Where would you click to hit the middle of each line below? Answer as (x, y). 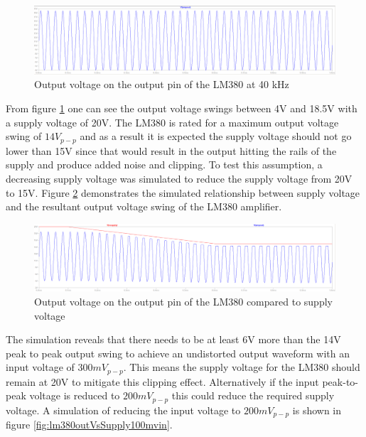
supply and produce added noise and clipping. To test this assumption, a (164, 164)
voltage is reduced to (75, 395)
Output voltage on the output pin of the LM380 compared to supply (183, 301)
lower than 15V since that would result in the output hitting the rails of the (171, 150)
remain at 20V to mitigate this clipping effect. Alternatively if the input (162, 381)
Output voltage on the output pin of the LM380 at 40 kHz (162, 84)
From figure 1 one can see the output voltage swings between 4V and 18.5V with (182, 108)
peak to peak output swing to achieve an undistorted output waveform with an (178, 353)
